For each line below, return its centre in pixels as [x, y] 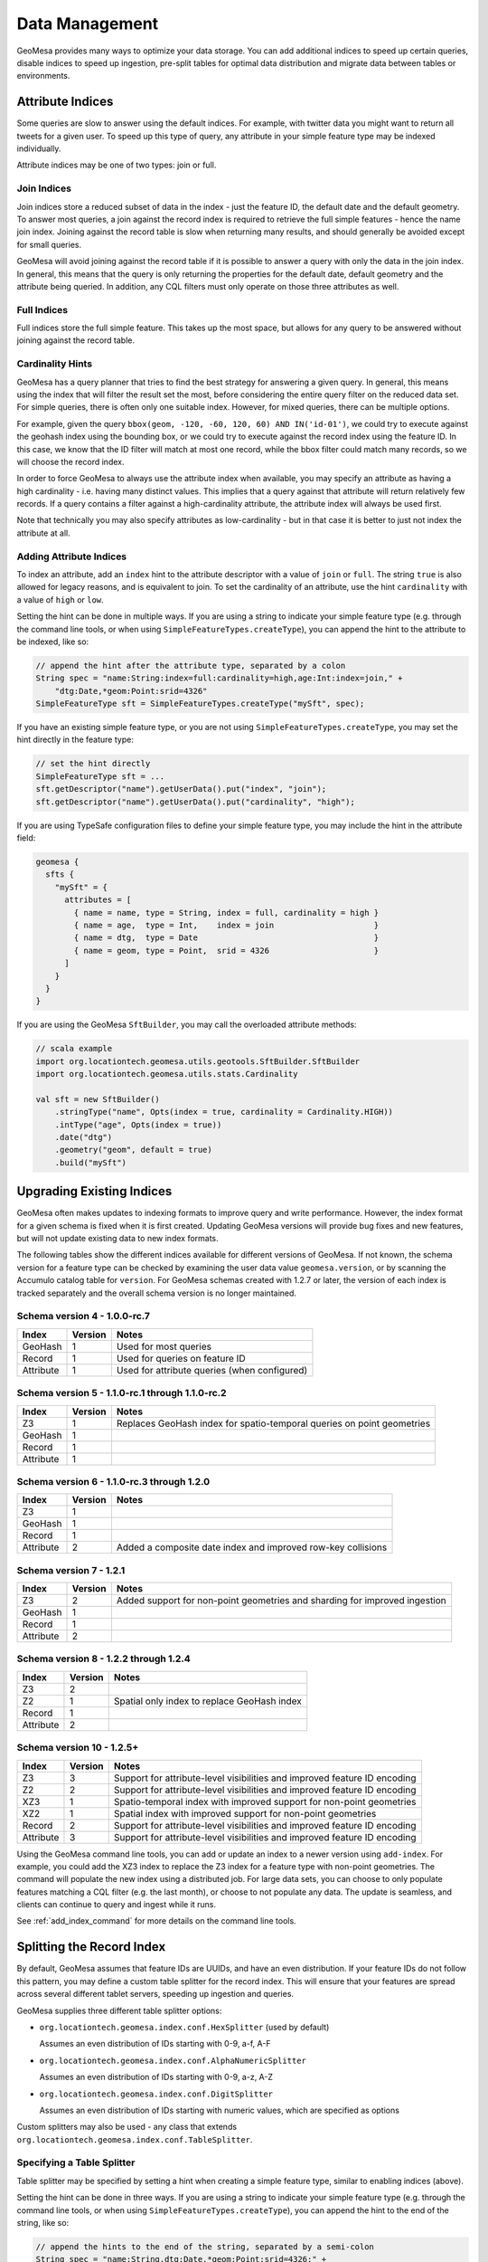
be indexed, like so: [53, 642]
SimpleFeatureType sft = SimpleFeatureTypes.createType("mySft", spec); [200, 704]
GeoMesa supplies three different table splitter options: [119, 2010]
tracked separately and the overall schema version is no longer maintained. [157, 1293]
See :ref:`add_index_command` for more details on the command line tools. [157, 1921]
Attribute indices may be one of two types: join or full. [117, 165]
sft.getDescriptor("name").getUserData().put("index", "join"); [181, 789]
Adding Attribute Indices [72, 556]
